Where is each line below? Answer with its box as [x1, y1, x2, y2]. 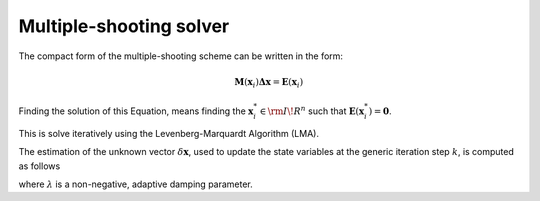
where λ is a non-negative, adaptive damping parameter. [18, 178, 254, 190]
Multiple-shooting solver [18, 15, 230, 37]
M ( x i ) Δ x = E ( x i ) [234, 76, 304, 90]
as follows [18, 160, 61, 172]
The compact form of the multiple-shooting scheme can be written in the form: [18, 50, 344, 62]
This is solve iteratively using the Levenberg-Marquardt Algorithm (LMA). [18, 127, 320, 139]
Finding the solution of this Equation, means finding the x [18, 105, 254, 117]
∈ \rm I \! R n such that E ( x [259, 104, 365, 117]
